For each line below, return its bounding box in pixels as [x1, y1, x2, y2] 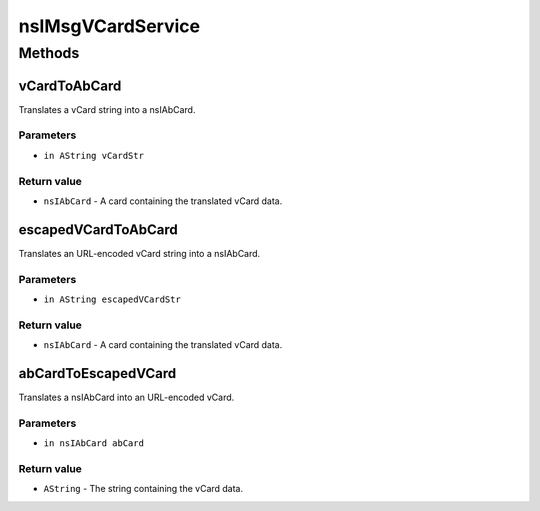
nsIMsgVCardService [18, 15, 200, 37]
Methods [18, 44, 80, 62]
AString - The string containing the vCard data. [43, 483, 244, 495]
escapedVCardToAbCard [18, 221, 179, 238]
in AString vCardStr [43, 150, 145, 161]
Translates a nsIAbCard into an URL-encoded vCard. [18, 391, 235, 404]
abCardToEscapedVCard [18, 365, 177, 382]
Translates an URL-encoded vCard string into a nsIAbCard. [18, 247, 261, 259]
